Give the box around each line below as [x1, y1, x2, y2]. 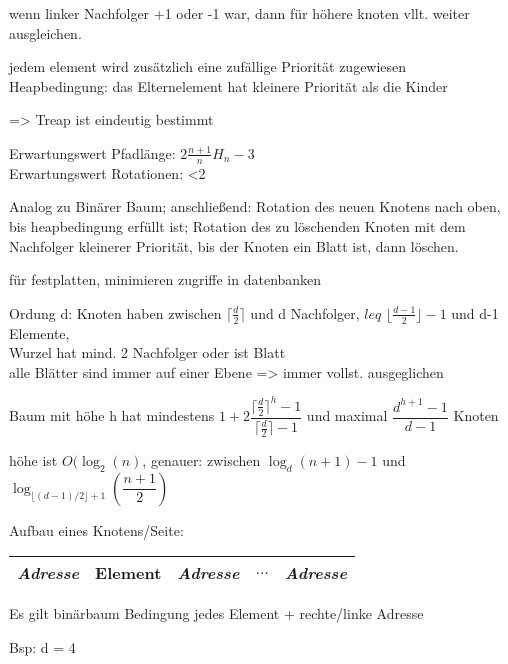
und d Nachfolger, [250, 302, 360, 323]
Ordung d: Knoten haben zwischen [9, 302, 222, 323]
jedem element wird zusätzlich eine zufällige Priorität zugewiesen [9, 56, 407, 77]
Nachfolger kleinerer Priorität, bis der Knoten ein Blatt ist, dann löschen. [9, 235, 459, 256]
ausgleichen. [9, 22, 82, 43]
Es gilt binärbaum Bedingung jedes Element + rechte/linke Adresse [9, 603, 424, 624]
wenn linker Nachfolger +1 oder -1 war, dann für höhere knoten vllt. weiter [9, 3, 470, 23]
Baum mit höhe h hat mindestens [9, 405, 215, 426]
